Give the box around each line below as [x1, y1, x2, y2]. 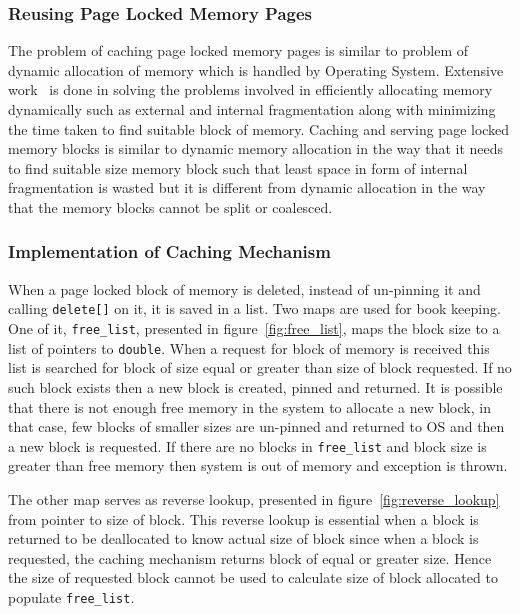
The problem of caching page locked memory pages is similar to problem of [8, 40, 469, 61]
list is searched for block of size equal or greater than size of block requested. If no [8, 357, 512, 378]
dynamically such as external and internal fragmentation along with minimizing [8, 99, 496, 119]
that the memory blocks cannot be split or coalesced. [8, 196, 333, 217]
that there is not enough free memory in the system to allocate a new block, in [8, 396, 491, 417]
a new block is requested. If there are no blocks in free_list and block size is [8, 435, 487, 456]
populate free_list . [8, 586, 135, 607]
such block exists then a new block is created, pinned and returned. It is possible [8, 376, 503, 397]
